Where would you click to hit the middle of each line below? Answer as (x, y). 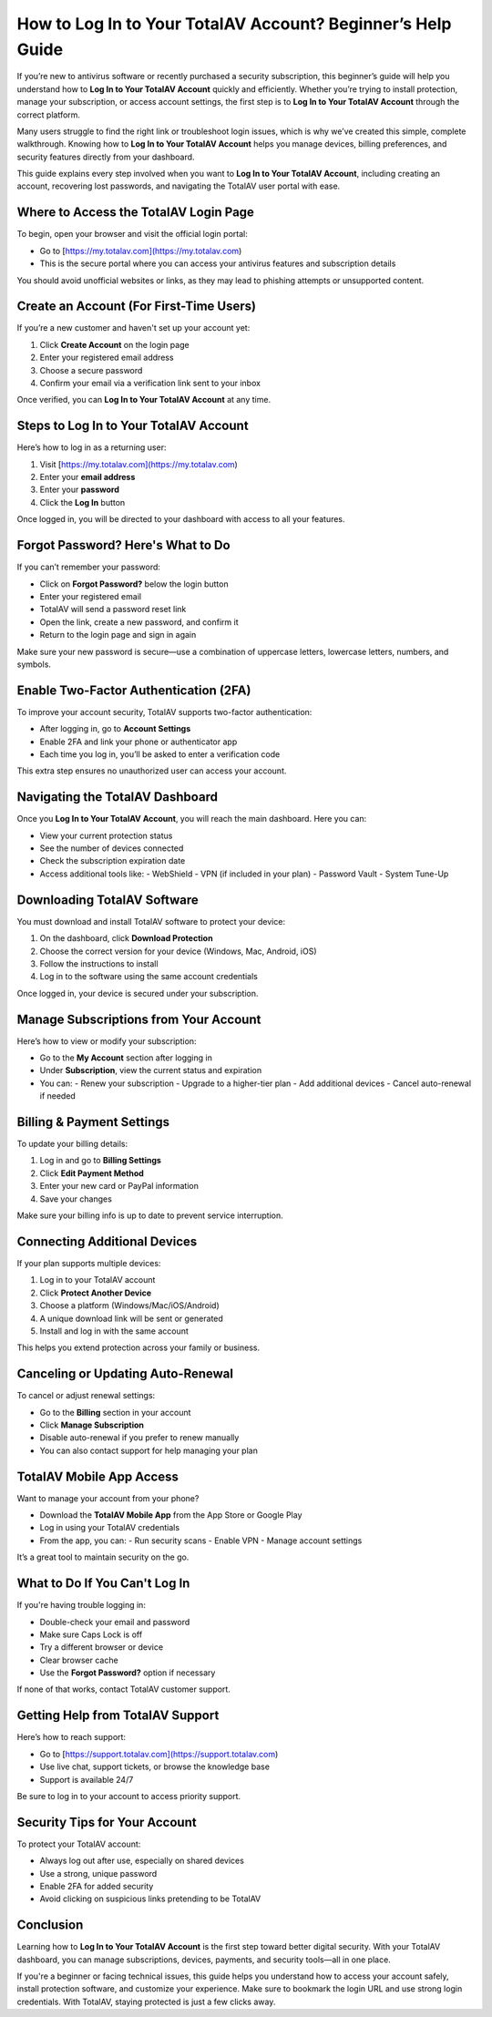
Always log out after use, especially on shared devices (142, 1861)
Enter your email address (87, 477)
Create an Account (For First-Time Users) (137, 307)
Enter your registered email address (107, 358)
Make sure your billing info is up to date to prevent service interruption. (150, 1215)
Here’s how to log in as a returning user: (92, 447)
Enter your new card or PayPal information (119, 1186)
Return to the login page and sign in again (118, 635)
